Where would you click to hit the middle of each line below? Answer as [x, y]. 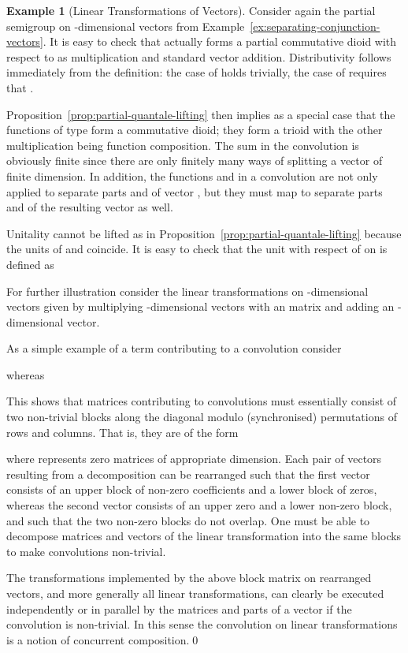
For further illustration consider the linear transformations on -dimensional [187, 291]
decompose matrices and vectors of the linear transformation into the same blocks [204, 536]
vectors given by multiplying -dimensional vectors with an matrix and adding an [200, 306]
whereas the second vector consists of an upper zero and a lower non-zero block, [199, 505]
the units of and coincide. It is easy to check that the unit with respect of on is [197, 249]
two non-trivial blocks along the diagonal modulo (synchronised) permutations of [202, 417]
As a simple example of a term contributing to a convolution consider [174, 348]
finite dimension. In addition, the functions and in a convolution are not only [192, 175]
